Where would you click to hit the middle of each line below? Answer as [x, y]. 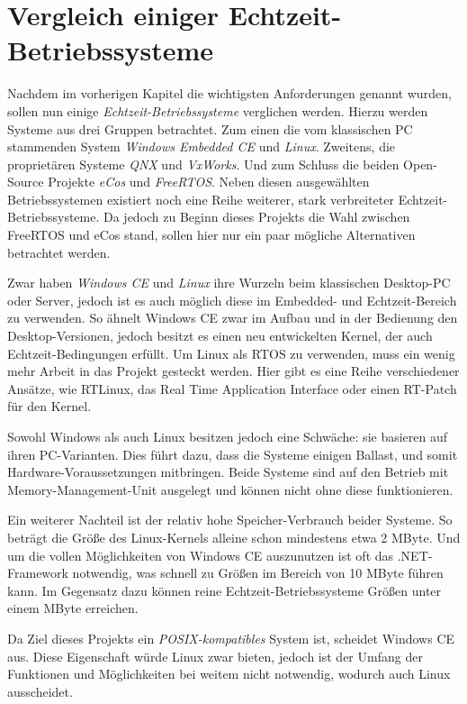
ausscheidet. [40, 691]
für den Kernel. [49, 406]
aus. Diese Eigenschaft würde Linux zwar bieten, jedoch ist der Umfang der [215, 656]
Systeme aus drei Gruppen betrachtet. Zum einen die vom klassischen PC [210, 128]
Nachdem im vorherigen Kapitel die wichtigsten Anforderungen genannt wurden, [229, 93]
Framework [38, 573]
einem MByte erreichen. [73, 608]
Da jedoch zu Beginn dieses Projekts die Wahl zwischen [256, 217]
